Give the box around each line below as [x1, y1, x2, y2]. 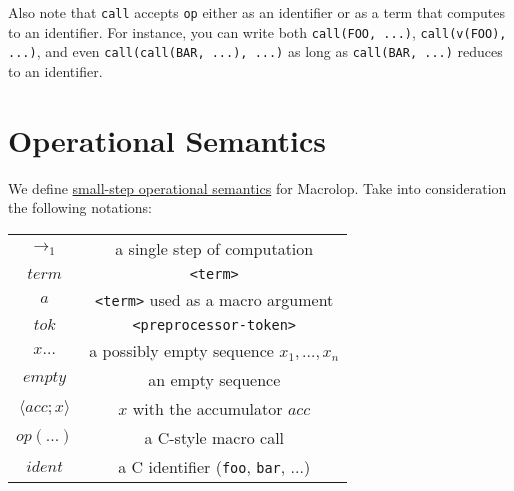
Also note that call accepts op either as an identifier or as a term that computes [8, 2, 505, 22]
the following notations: [8, 197, 152, 218]
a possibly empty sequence [89, 338, 274, 362]
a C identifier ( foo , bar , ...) [118, 454, 311, 478]
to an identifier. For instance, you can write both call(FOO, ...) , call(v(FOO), [8, 21, 507, 42]
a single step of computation [115, 236, 314, 260]
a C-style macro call [144, 425, 285, 449]
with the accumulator [132, 396, 283, 420]
